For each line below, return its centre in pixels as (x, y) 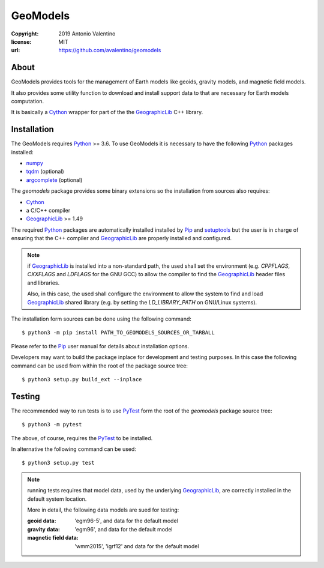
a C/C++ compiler (48, 211)
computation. (28, 101)
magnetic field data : (53, 538)
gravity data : (43, 529)
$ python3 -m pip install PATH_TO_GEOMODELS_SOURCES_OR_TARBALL (118, 333)
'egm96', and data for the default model (124, 529)
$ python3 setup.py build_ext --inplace (82, 379)
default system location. (57, 499)
